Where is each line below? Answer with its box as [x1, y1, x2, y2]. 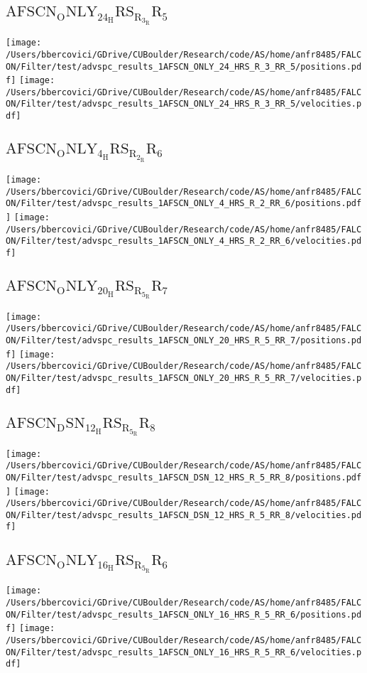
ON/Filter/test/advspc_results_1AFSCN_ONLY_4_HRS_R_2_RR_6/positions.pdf [6, 198, 362, 209]
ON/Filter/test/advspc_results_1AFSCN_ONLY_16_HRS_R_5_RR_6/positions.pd [6, 609, 362, 620]
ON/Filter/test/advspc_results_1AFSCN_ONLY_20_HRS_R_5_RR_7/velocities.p [6, 373, 362, 384]
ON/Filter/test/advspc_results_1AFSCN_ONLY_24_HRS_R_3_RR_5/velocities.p [6, 99, 362, 109]
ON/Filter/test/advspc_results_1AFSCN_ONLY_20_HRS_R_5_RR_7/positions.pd [6, 335, 362, 346]
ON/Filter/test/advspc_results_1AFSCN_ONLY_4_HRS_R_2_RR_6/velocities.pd [6, 236, 362, 247]
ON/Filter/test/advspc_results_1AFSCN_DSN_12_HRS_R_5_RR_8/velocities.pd [6, 510, 362, 520]
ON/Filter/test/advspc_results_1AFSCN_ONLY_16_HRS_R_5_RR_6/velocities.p [6, 647, 362, 657]
